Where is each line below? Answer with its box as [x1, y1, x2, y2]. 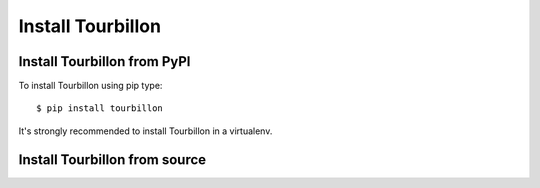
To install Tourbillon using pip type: [18, 80, 163, 92]
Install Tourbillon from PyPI [18, 53, 191, 70]
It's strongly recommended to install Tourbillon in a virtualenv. [18, 125, 273, 137]
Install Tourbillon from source [18, 151, 207, 168]
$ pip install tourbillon [36, 103, 164, 114]
